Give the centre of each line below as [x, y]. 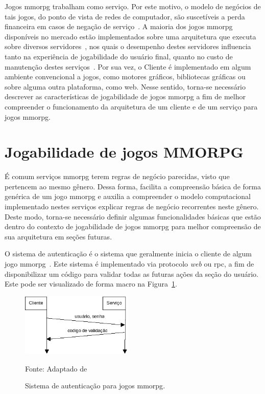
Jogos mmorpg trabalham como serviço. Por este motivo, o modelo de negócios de [133, 6]
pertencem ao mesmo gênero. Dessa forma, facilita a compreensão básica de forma [133, 186]
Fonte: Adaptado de [56, 368]
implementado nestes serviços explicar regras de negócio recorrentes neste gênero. [132, 206]
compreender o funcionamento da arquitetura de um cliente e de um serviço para [131, 106]
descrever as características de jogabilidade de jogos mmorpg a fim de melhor [125, 96]
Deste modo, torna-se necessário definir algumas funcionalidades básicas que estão [133, 216]
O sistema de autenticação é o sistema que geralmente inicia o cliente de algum [128, 254]
